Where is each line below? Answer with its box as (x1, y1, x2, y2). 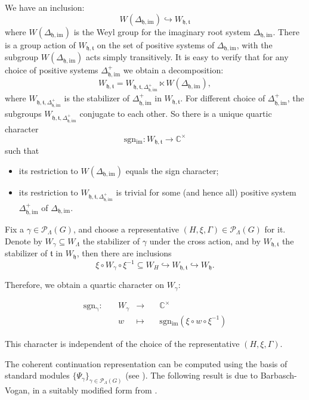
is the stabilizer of (64, 92, 130, 104)
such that (5, 144, 39, 157)
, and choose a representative (73, 223, 180, 235)
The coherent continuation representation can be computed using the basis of (5, 357, 288, 370)
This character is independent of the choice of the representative (5, 337, 240, 349)
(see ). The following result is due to (125, 369, 258, 382)
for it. (264, 223, 286, 235)
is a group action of (5, 38, 76, 51)
